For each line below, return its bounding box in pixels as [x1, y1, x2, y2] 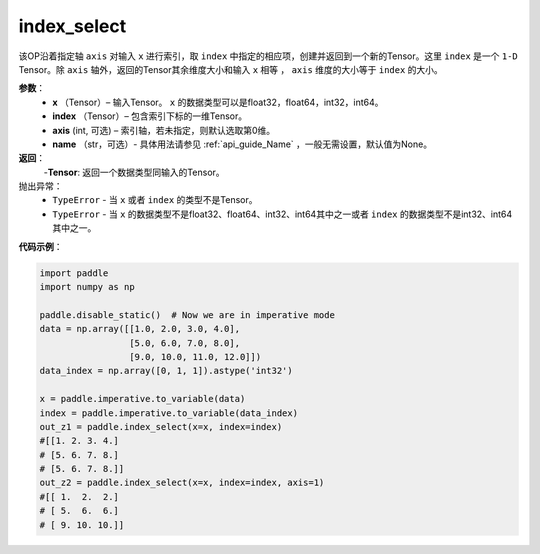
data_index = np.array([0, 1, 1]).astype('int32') [39, 365, 294, 377]
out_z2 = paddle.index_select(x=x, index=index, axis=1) [39, 477, 325, 489]
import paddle [39, 267, 109, 279]
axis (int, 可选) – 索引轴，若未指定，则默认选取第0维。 [52, 124, 275, 136]
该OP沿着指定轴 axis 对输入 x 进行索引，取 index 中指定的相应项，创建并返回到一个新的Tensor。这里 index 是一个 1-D [18, 50, 519, 62]
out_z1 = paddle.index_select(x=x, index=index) [39, 421, 283, 432]
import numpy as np [39, 281, 135, 292]
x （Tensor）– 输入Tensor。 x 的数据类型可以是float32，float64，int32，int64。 [52, 96, 384, 108]
